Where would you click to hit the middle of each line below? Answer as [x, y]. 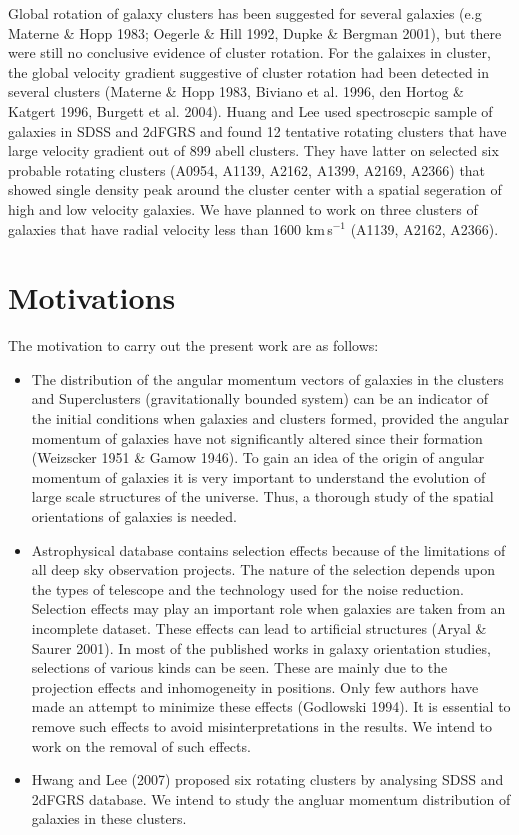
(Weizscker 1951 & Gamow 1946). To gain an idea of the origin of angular [258, 457]
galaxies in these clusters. [109, 818]
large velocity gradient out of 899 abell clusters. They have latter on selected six [253, 150]
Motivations [92, 297]
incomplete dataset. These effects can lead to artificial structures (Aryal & [259, 627]
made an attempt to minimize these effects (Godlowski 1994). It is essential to [271, 706]
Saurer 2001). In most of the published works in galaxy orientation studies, [261, 647]
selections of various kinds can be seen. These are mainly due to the [239, 667]
